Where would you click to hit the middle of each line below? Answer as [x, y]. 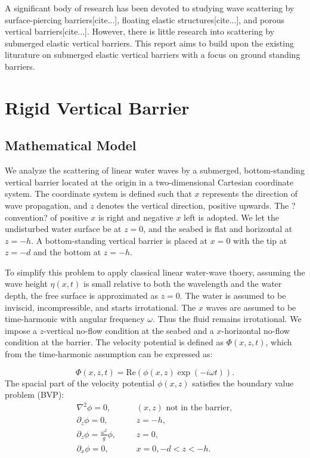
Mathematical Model [71, 145]
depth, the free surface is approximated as [82, 295]
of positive [69, 217]
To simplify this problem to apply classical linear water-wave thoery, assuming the [155, 272]
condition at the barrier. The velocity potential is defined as [114, 342]
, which [279, 342]
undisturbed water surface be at [63, 229]
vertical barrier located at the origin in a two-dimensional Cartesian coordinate [149, 182]
